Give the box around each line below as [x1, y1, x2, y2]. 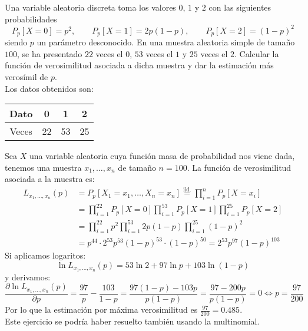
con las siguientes [208, 1, 271, 13]
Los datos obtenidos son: [5, 82, 94, 94]
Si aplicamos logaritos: [5, 249, 86, 262]
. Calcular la [234, 47, 279, 59]
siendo [5, 36, 28, 48]
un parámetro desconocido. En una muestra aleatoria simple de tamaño [37, 36, 295, 48]
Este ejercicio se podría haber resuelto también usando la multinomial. [5, 315, 260, 327]
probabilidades [5, 12, 57, 25]
